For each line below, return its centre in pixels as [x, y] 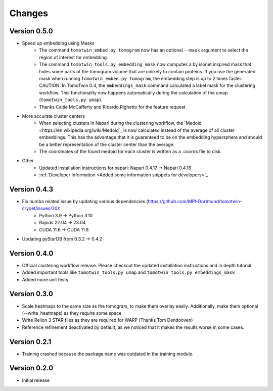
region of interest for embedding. [74, 57]
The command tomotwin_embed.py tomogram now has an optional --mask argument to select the [144, 50]
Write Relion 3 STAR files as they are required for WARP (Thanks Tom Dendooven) [107, 320]
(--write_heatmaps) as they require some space [72, 313]
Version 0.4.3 [31, 189]
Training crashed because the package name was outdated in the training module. [108, 354]
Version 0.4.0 [31, 253]
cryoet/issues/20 [40, 208]
